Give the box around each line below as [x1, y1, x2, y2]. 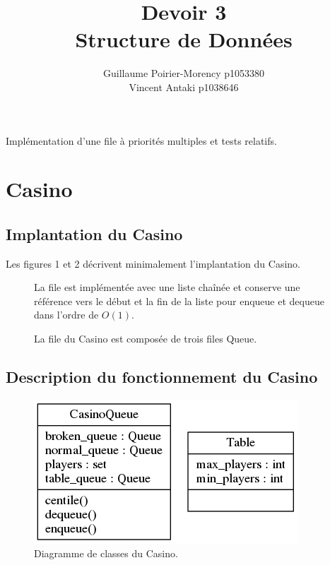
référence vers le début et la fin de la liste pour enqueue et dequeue [34, 293, 324, 308]
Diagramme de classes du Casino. [34, 546, 178, 561]
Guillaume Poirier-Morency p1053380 [103, 66, 264, 81]
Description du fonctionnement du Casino [6, 366, 318, 388]
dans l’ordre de [34, 307, 99, 322]
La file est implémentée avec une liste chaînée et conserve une [34, 280, 300, 295]
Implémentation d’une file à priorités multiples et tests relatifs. [6, 133, 277, 148]
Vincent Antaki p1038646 [129, 79, 239, 94]
